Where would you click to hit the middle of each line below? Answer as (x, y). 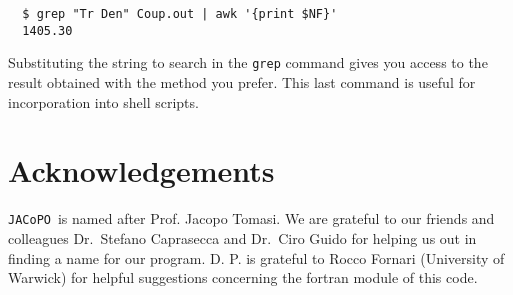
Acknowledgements (141, 170)
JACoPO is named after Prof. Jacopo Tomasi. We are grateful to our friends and (251, 218)
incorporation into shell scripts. (103, 101)
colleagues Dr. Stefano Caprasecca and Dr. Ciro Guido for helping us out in (242, 237)
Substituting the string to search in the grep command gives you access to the (248, 62)
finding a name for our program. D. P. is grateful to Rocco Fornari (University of (256, 257)
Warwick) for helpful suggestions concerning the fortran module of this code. (243, 277)
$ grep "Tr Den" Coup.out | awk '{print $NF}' (180, 14)
